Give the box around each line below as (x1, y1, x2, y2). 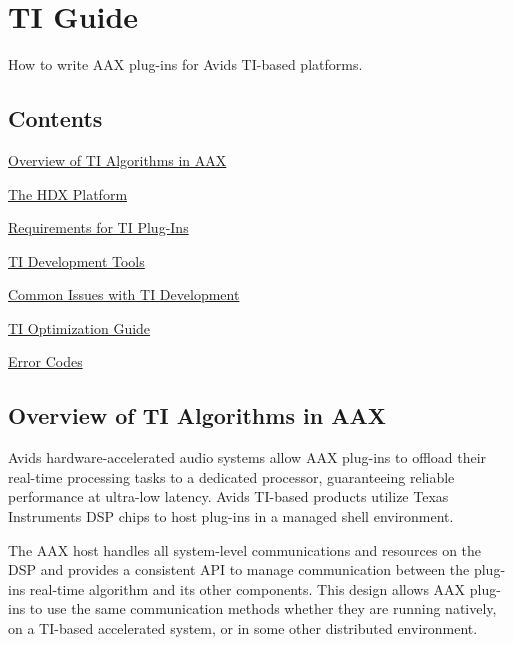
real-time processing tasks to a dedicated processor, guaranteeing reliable (8, 466, 455, 487)
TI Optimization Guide (8, 317, 151, 338)
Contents (8, 103, 103, 134)
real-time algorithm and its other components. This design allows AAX (29, 578, 466, 599)
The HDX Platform (8, 183, 128, 204)
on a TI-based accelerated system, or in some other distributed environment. (8, 618, 478, 639)
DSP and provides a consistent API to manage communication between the (8, 559, 470, 580)
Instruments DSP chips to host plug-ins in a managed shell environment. (8, 506, 454, 527)
